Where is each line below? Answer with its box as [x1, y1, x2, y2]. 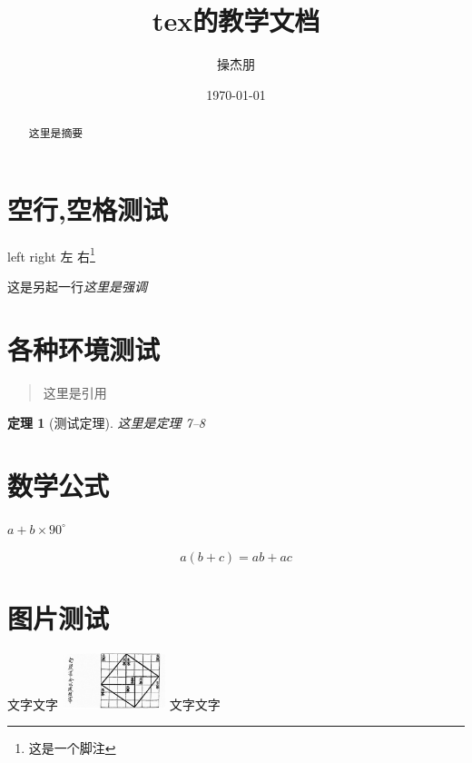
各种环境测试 [7, 330, 161, 367]
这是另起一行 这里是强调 [7, 276, 147, 295]
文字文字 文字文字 [7, 694, 221, 713]
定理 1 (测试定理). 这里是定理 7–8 [7, 413, 206, 432]
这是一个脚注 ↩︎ [28, 738, 116, 758]
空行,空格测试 [7, 190, 168, 227]
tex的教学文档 [152, 2, 320, 39]
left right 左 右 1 [7, 243, 95, 265]
